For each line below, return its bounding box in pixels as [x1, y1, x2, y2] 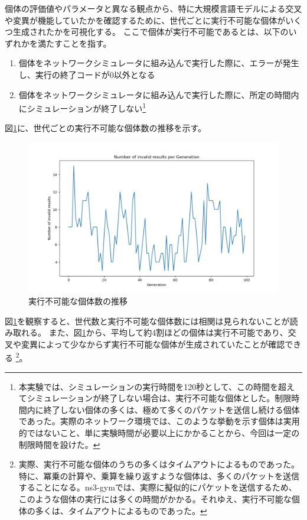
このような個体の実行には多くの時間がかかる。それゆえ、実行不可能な [18, 492, 292, 505]
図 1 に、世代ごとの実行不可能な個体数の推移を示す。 [5, 122, 207, 134]
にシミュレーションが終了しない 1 [18, 100, 146, 114]
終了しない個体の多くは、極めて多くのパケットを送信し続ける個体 [43, 403, 300, 415]
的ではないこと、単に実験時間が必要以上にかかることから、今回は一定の [18, 426, 300, 438]
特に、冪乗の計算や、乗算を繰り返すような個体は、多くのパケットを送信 [18, 469, 299, 482]
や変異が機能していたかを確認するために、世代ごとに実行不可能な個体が [5, 14, 286, 26]
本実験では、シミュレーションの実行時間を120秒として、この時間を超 [18, 380, 287, 392]
